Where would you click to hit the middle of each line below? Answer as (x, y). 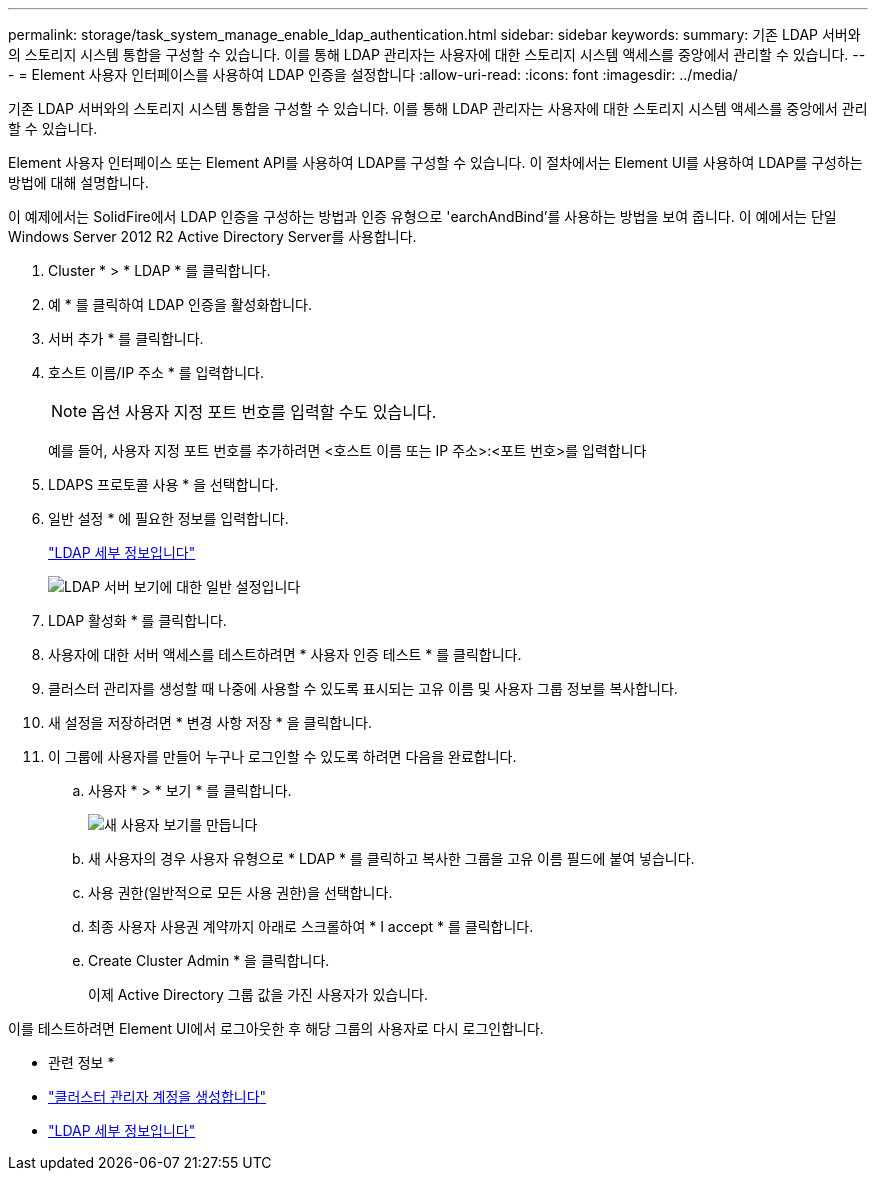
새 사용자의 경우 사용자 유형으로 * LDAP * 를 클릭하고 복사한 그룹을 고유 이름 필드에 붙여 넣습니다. (391, 858)
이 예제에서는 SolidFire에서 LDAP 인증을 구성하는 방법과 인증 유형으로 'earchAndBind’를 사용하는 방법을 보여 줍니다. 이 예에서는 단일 (422, 216)
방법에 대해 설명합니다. (78, 182)
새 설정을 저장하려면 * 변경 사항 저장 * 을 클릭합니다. (210, 722)
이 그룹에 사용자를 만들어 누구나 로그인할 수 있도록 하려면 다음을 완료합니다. (282, 756)
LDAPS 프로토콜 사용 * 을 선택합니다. (163, 484)
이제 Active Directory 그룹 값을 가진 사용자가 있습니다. (258, 994)
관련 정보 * (81, 1062)
